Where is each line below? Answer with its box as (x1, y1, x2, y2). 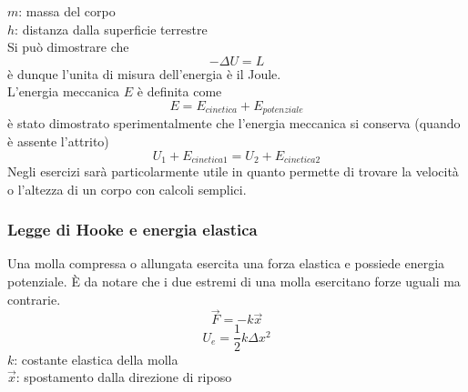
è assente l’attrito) (7, 132, 109, 151)
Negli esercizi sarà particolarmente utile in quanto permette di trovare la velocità (7, 162, 459, 181)
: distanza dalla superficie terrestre (15, 19, 208, 38)
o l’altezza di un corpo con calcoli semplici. (7, 179, 247, 198)
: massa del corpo (18, 2, 116, 20)
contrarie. (7, 289, 61, 308)
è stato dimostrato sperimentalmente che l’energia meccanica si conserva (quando (7, 114, 461, 133)
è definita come (137, 82, 222, 101)
